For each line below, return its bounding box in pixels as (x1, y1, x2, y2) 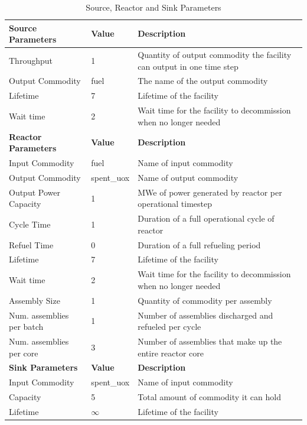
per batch (9, 320, 44, 333)
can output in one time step (138, 60, 239, 72)
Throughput (9, 54, 53, 66)
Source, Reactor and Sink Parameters (86, 1, 221, 13)
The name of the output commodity (138, 74, 268, 87)
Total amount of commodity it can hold (138, 391, 281, 403)
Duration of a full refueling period (138, 238, 261, 251)
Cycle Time (9, 218, 51, 230)
